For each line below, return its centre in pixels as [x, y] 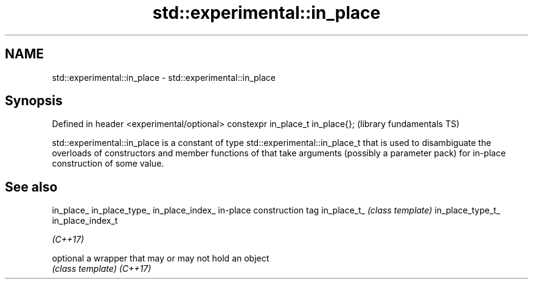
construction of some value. [108, 164]
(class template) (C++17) [102, 269]
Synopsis [34, 101]
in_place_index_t [85, 221]
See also [31, 187]
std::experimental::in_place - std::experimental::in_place [164, 77]
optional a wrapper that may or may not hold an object [161, 258]
